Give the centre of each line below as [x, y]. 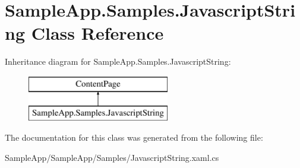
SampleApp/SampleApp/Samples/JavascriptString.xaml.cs [112, 157]
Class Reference [97, 33]
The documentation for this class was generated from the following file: [134, 137]
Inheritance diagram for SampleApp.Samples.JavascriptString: [118, 61]
